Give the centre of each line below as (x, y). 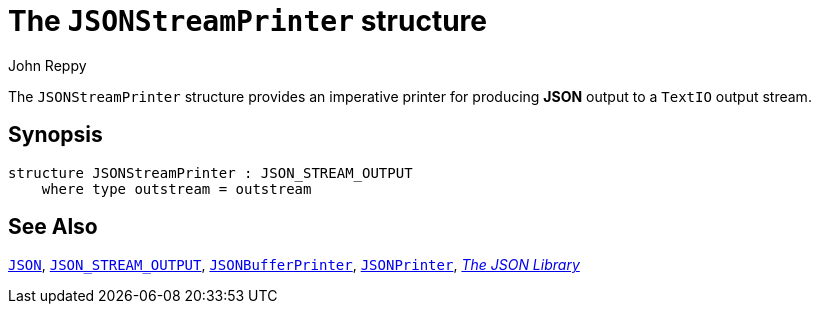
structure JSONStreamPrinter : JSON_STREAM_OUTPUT (210, 172)
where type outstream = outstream (176, 188)
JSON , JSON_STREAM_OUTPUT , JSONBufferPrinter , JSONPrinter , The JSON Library (294, 265)
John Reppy (47, 65)
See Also (53, 227)
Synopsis (55, 135)
